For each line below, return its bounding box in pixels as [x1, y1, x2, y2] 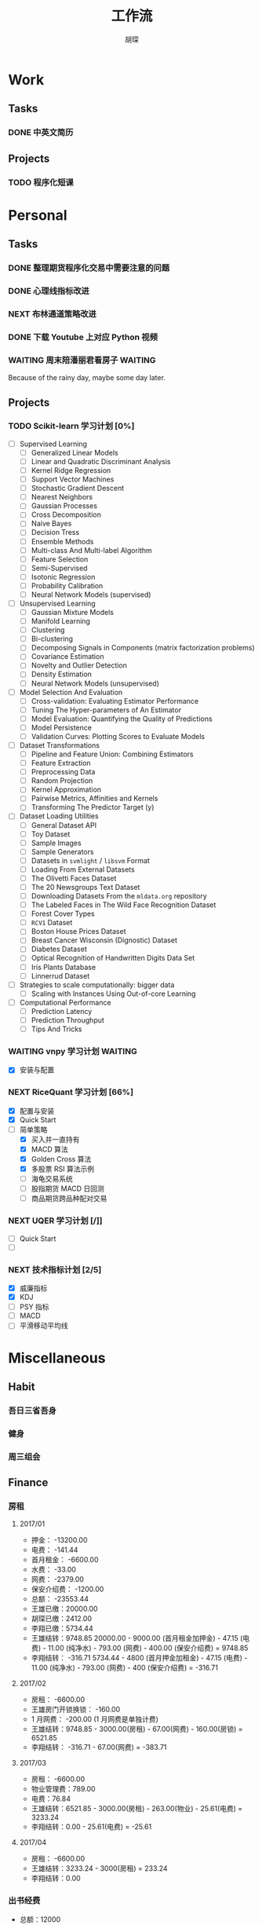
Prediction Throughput [31, 1015, 104, 1025]
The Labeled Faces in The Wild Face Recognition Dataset [31, 900, 217, 909]
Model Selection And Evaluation [19, 687, 123, 697]
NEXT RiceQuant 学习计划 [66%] [8, 1087, 134, 1098]
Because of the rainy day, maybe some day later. [8, 373, 166, 382]
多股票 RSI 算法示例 [31, 1164, 95, 1174]
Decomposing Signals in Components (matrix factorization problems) [31, 643, 255, 653]
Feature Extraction [31, 759, 92, 768]
